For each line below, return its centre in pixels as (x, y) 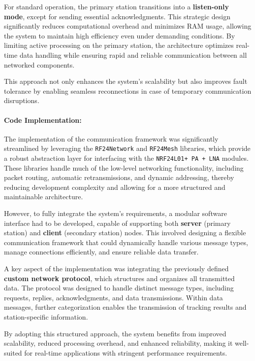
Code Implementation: (43, 120)
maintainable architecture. (44, 197)
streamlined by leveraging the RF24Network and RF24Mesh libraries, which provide (127, 148)
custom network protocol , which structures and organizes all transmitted (119, 278)
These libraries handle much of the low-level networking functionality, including (124, 167)
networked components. (39, 64)
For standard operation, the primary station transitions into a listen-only (117, 6)
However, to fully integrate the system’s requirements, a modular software (115, 213)
